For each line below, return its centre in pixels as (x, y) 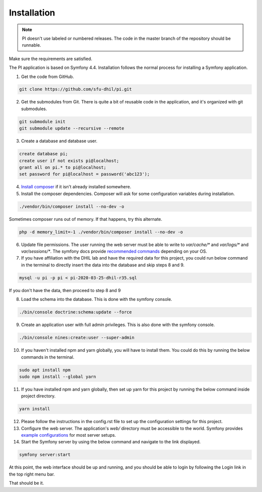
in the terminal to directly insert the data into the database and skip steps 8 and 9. (103, 265)
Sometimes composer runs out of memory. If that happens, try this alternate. (86, 219)
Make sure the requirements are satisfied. (50, 59)
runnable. (32, 45)
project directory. (38, 396)
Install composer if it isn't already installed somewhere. (76, 187)
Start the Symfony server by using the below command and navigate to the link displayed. (111, 442)
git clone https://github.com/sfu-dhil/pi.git (75, 89)
